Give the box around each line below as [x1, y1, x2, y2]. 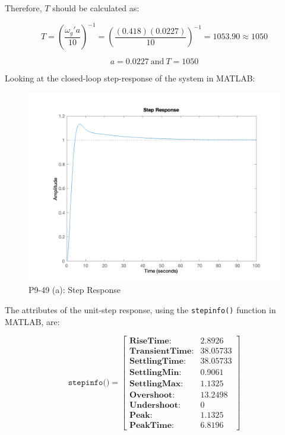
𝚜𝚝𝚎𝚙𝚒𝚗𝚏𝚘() [68, 379, 110, 387]
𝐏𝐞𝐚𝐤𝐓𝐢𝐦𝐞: [129, 421, 174, 430]
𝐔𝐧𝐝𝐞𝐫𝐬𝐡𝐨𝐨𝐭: [129, 401, 180, 410]
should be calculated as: [52, 2, 140, 14]
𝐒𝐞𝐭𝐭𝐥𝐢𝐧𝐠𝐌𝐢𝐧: [129, 368, 182, 377]
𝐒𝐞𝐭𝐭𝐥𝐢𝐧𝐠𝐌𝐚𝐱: [129, 380, 183, 389]
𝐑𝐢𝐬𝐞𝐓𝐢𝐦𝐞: [129, 337, 172, 346]
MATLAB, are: [5, 315, 60, 327]
